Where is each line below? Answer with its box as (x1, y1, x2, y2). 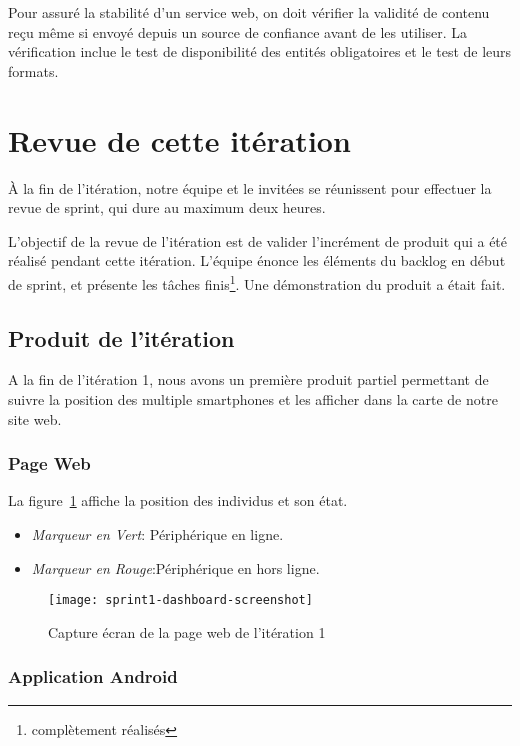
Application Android (8, 664, 178, 689)
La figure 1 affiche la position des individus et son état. (8, 490, 348, 511)
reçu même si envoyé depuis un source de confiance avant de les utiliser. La (8, 21, 468, 42)
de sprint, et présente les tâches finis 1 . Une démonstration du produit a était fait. (8, 270, 506, 294)
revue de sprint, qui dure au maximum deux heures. (8, 197, 326, 218)
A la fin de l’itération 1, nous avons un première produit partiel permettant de (8, 369, 489, 390)
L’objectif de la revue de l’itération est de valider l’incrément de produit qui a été (8, 230, 508, 251)
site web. (8, 408, 62, 429)
